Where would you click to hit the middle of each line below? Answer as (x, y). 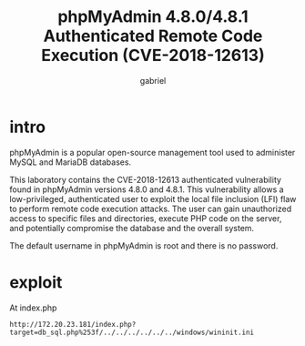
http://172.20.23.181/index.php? (73, 324)
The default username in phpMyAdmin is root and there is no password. (144, 245)
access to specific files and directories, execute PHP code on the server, (146, 218)
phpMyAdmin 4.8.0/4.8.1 (153, 17)
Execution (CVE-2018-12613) (153, 56)
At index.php (33, 308)
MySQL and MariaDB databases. (71, 162)
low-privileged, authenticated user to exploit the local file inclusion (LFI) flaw (153, 198)
